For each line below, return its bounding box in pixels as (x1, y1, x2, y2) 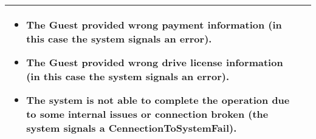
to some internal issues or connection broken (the (26, 107, 269, 121)
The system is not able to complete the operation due (26, 93, 290, 107)
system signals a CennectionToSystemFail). (26, 121, 237, 135)
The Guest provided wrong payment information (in (26, 18, 282, 32)
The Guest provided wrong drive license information (26, 55, 283, 69)
